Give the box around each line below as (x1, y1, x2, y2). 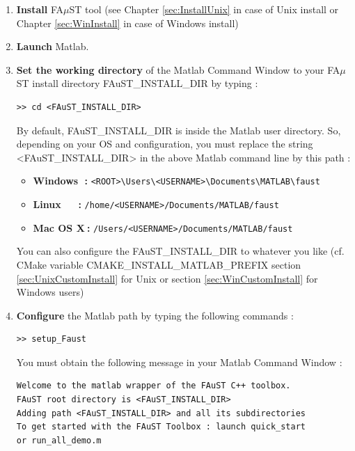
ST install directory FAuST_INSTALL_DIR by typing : (16, 76, 258, 90)
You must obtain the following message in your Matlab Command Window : (16, 354, 342, 369)
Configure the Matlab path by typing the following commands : (16, 308, 294, 322)
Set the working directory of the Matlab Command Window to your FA (16, 62, 340, 77)
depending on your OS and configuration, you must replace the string (16, 136, 313, 151)
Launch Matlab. (16, 39, 89, 54)
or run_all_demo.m (16, 435, 102, 445)
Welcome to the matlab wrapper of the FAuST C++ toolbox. (16, 381, 291, 391)
